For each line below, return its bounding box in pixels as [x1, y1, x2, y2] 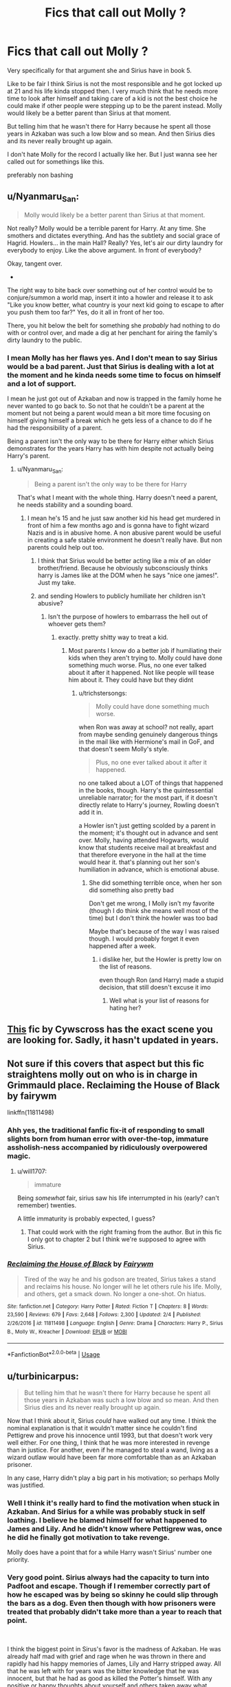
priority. [7, 1556, 30, 1564]
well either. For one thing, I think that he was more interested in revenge [7, 1438, 210, 1446]
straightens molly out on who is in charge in [7, 1068, 198, 1080]
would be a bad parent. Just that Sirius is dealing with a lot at [7, 361, 214, 371]
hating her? [109, 1004, 142, 1012]
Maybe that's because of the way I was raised [89, 927, 219, 936]
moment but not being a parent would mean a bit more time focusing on [7, 409, 211, 418]
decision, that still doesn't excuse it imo [99, 983, 211, 991]
